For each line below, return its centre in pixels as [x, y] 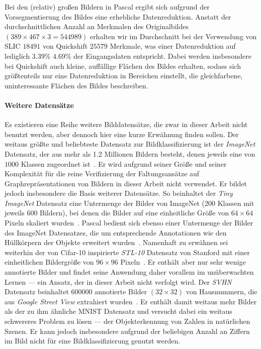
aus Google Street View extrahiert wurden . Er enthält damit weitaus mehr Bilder [131, 301]
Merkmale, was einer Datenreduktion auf [173, 46]
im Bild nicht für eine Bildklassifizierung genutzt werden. [93, 341]
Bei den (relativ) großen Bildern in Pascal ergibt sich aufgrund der [107, 7]
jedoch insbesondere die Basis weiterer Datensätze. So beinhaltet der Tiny [119, 193]
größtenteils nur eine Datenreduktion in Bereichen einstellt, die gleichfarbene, [124, 76]
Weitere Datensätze [39, 105]
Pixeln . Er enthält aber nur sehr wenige [183, 262]
